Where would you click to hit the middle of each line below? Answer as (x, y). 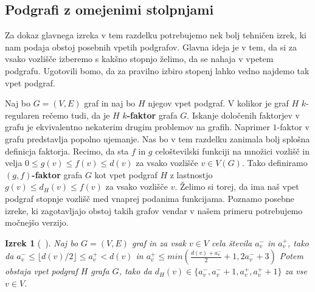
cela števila (232, 242)
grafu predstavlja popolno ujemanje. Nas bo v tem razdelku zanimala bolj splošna (157, 138)
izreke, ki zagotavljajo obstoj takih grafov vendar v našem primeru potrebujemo (154, 210)
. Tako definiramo (275, 163)
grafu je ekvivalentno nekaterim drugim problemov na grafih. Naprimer (137, 127)
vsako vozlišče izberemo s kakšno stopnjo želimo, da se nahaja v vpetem (139, 59)
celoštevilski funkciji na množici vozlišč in (232, 151)
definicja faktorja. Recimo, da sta (67, 151)
